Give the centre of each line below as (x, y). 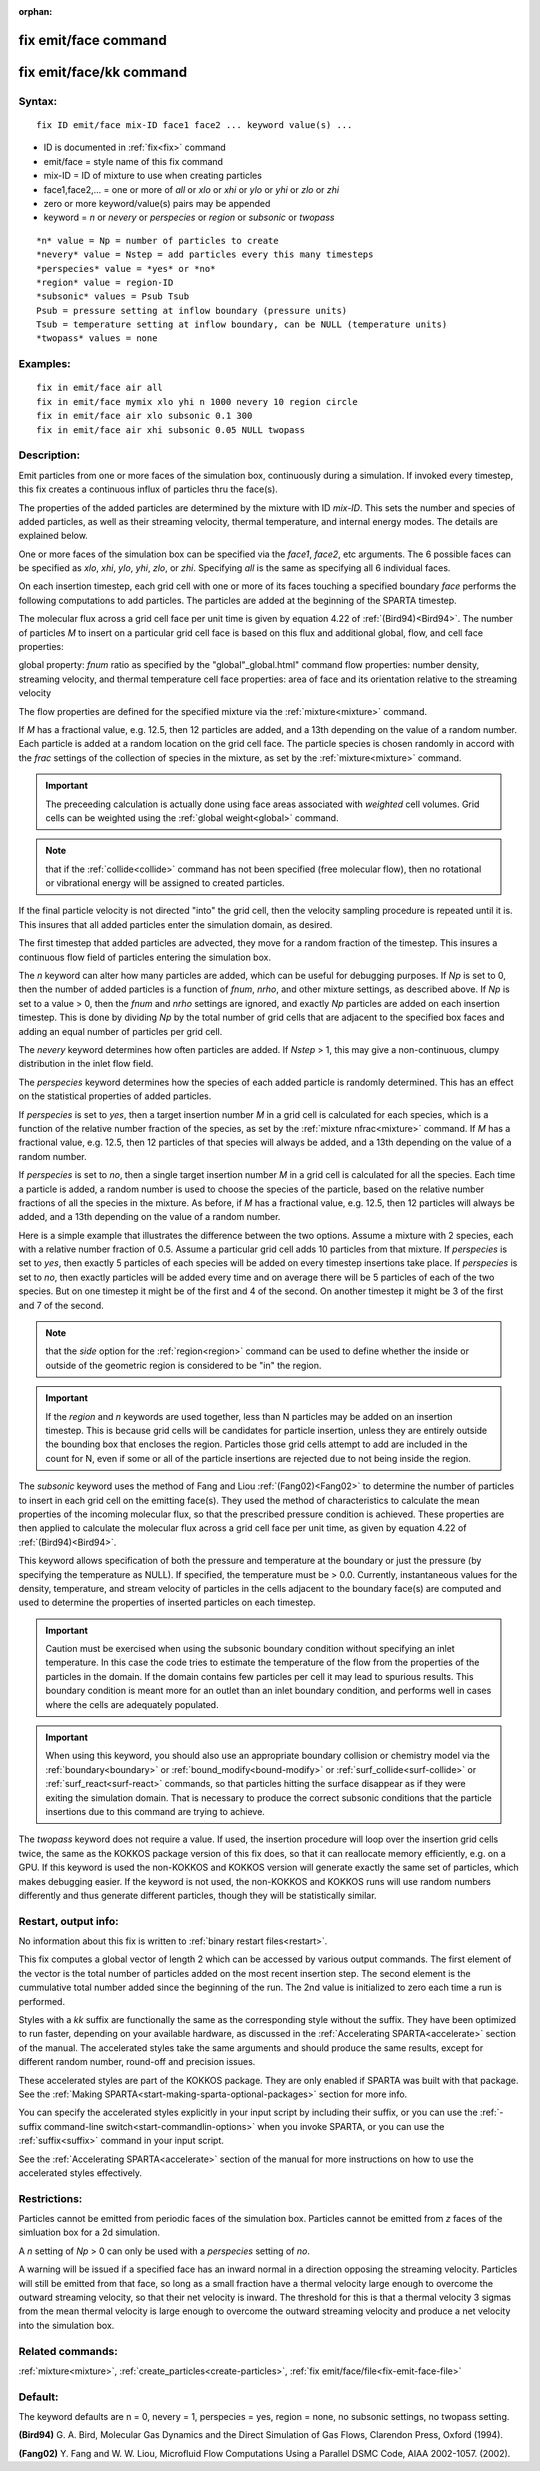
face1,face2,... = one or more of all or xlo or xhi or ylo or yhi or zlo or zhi (191, 189)
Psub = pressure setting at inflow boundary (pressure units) (192, 310)
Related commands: (68, 2351)
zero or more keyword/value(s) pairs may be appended (157, 203)
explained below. (53, 536)
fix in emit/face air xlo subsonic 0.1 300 (144, 416)
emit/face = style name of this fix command (133, 161)
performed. (41, 2001)
